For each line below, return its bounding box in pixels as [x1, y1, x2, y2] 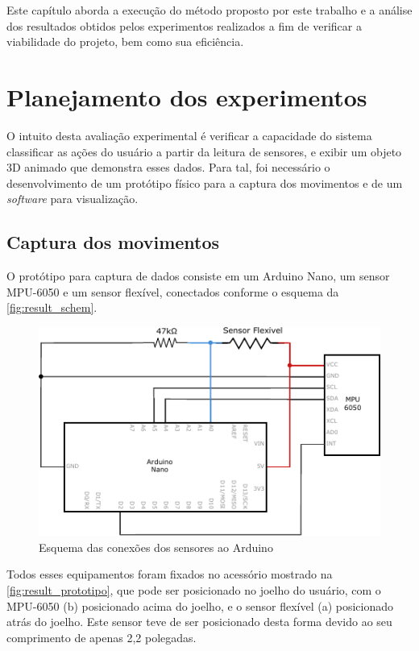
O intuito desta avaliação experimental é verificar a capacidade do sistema [6, 126, 372, 143]
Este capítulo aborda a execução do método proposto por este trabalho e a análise [6, 2, 413, 18]
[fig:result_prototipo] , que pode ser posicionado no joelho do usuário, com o [6, 581, 381, 598]
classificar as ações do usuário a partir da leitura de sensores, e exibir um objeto [6, 143, 402, 160]
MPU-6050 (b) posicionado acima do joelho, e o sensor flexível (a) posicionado [6, 597, 394, 614]
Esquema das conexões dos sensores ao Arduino [39, 538, 273, 555]
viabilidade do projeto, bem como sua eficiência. [6, 33, 244, 50]
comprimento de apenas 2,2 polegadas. [6, 628, 197, 645]
